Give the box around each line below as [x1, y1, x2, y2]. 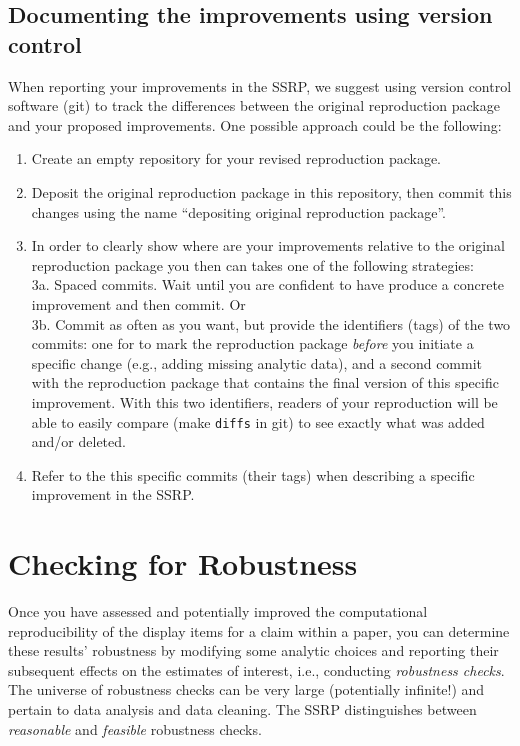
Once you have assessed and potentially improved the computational [8, 601, 428, 622]
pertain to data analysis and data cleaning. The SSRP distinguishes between [8, 699, 477, 720]
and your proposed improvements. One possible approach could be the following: [8, 114, 502, 135]
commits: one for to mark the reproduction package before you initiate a [31, 333, 474, 354]
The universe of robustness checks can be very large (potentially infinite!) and [8, 679, 485, 700]
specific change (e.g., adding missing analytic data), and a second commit [31, 352, 483, 373]
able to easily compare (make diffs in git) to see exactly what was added [31, 411, 485, 432]
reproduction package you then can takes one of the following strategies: [31, 254, 474, 275]
